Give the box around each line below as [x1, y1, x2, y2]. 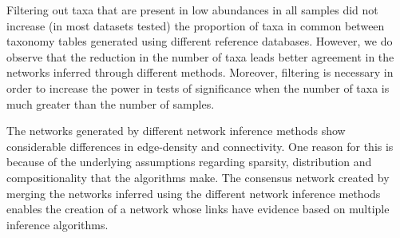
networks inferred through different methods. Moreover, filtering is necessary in [6, 64, 394, 81]
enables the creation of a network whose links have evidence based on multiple [6, 200, 390, 217]
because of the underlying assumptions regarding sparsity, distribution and [6, 153, 372, 170]
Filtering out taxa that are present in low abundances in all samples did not [6, 2, 378, 18]
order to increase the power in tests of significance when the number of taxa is [6, 79, 390, 96]
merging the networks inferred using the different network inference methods [6, 184, 381, 201]
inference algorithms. [6, 216, 109, 232]
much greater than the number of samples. [6, 95, 215, 112]
